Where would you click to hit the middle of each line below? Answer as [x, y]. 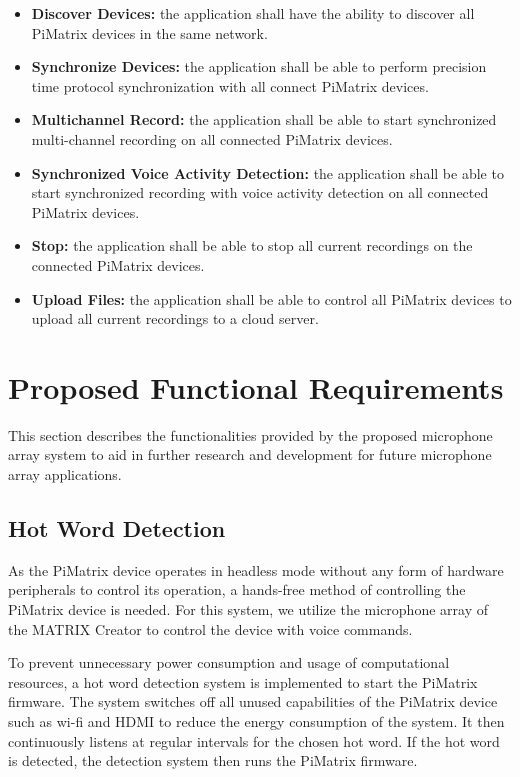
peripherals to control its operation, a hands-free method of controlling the [237, 589]
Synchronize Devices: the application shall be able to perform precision [259, 66]
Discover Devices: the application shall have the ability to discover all [253, 13]
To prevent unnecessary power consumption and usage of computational [229, 662]
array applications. [65, 474]
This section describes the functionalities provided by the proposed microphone [250, 434]
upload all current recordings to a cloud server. [175, 318]
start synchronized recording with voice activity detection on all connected [260, 192]
